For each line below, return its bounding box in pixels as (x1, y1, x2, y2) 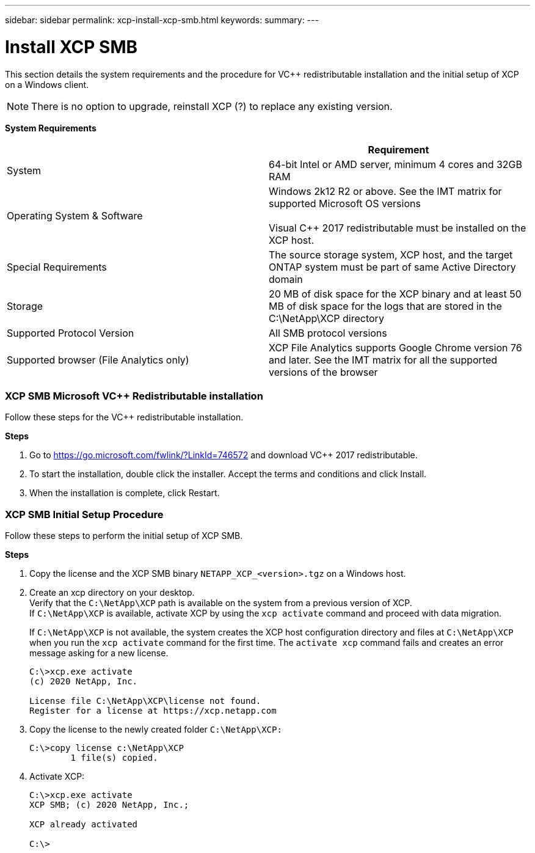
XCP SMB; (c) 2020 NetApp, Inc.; (29, 800, 189, 810)
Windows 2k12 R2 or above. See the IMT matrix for (269, 185, 502, 197)
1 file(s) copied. (70, 753, 158, 763)
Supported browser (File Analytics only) (7, 353, 189, 366)
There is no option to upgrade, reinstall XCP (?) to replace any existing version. (31, 100, 393, 112)
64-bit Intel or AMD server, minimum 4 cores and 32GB (269, 158, 522, 170)
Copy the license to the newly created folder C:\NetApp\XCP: (29, 724, 282, 734)
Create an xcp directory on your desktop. (29, 587, 195, 598)
